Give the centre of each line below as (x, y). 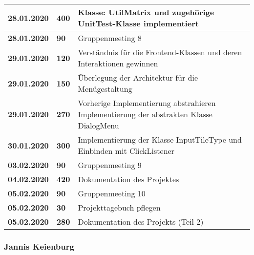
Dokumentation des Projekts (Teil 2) (141, 222)
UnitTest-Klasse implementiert (138, 23)
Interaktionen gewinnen (118, 63)
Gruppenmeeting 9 (110, 165)
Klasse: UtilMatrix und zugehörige (146, 12)
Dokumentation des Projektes (128, 179)
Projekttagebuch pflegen (119, 207)
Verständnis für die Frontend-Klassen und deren (160, 52)
